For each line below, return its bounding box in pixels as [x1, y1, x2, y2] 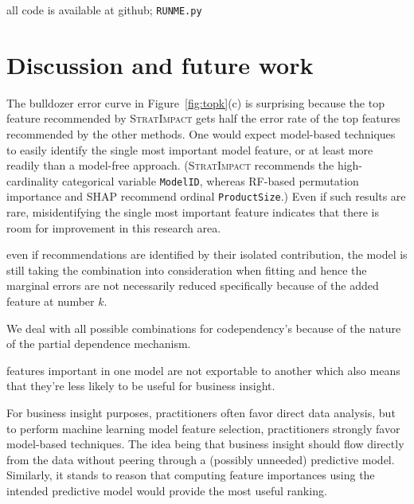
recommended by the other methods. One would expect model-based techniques [6, 125, 396, 142]
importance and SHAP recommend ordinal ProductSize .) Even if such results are [6, 188, 406, 205]
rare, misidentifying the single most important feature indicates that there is [6, 204, 380, 221]
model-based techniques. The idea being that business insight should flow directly [6, 436, 404, 452]
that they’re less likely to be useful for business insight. [6, 377, 275, 394]
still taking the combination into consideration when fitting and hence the [6, 261, 367, 278]
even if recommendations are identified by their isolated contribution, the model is [6, 246, 408, 263]
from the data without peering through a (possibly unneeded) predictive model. [6, 451, 395, 467]
